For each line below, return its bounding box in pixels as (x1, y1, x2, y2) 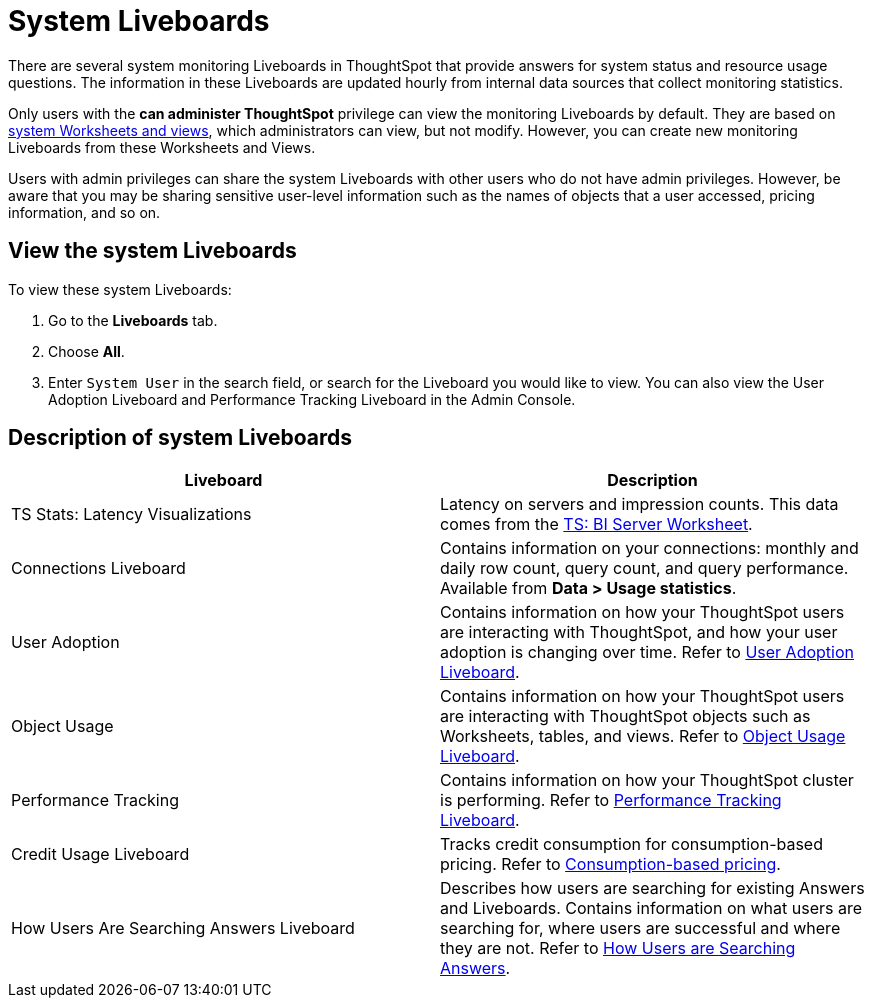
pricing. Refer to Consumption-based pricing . (440, 854, 781, 875)
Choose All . (48, 342, 125, 360)
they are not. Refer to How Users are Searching (440, 938, 796, 959)
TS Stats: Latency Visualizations (11, 504, 252, 525)
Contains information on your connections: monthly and (440, 538, 859, 559)
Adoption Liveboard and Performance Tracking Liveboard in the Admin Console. (48, 390, 576, 408)
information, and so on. (8, 203, 161, 221)
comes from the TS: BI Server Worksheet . (440, 514, 753, 535)
